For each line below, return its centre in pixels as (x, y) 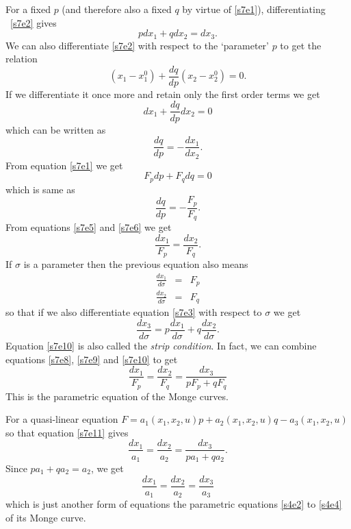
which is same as (40, 189)
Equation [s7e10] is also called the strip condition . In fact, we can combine (161, 345)
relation (22, 59)
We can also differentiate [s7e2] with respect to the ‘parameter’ (137, 45)
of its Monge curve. (46, 517)
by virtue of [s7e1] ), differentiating (254, 9)
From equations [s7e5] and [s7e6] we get (89, 227)
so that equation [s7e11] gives (67, 432)
